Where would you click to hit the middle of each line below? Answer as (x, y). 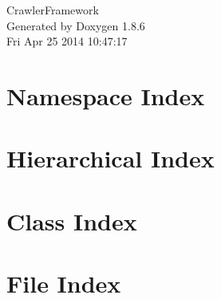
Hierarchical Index (110, 158)
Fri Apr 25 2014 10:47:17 (67, 41)
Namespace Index (106, 95)
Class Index (72, 220)
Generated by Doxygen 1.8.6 (76, 25)
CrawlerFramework (53, 10)
